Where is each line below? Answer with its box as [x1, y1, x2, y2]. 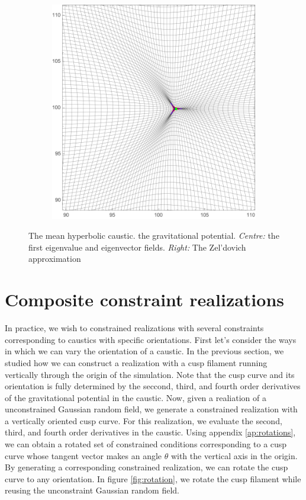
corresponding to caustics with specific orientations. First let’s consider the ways [5, 333, 297, 345]
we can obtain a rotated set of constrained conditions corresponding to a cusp [5, 438, 287, 450]
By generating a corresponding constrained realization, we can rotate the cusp [5, 461, 288, 473]
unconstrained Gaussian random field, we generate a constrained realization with [5, 403, 298, 415]
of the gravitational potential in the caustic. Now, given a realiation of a [5, 391, 266, 403]
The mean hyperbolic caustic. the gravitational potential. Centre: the [28, 229, 279, 242]
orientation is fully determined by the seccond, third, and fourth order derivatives [5, 380, 301, 392]
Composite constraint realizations [5, 287, 284, 312]
